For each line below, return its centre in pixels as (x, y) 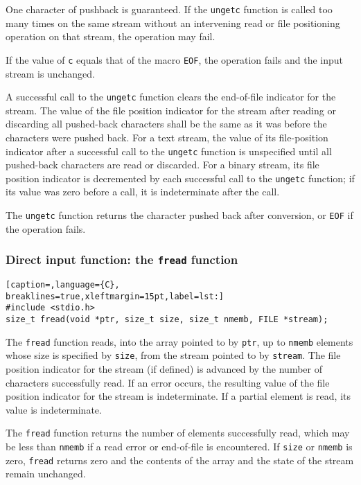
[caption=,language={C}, (63, 285)
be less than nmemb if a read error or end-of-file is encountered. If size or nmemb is (179, 447)
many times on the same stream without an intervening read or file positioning (173, 23)
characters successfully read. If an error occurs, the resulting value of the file (168, 382)
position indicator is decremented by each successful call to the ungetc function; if (180, 178)
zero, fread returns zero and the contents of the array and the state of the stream (180, 460)
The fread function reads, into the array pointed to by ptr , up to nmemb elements (179, 341)
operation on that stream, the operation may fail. (111, 36)
